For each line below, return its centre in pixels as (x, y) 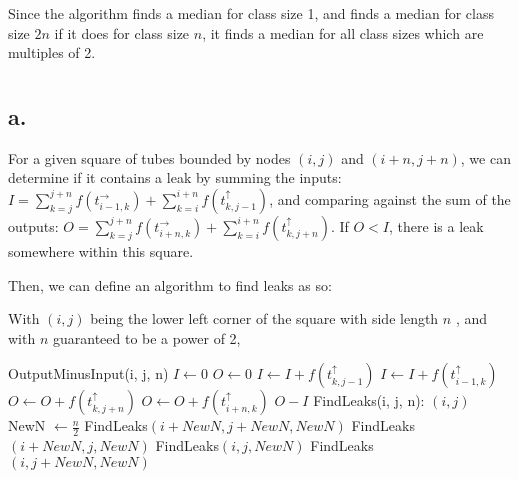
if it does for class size (122, 32)
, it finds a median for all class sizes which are (343, 32)
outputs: (33, 225)
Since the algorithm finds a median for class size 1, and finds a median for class (251, 13)
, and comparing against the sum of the (390, 198)
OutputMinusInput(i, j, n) (88, 373)
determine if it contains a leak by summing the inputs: (175, 177)
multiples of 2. (52, 52)
